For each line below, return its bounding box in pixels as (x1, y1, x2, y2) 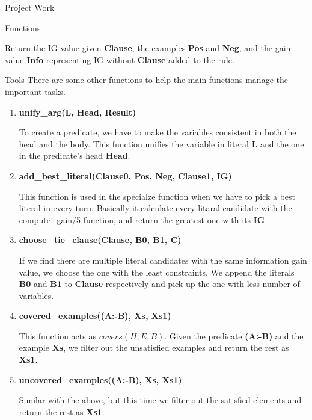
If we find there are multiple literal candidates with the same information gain (19, 253, 307, 266)
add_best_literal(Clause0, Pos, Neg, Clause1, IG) (19, 169, 232, 182)
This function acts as (19, 329, 96, 342)
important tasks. (5, 85, 66, 97)
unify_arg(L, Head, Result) (19, 105, 136, 118)
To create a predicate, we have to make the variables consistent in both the (19, 126, 296, 138)
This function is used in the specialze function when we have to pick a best (19, 190, 296, 202)
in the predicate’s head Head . (19, 149, 130, 162)
